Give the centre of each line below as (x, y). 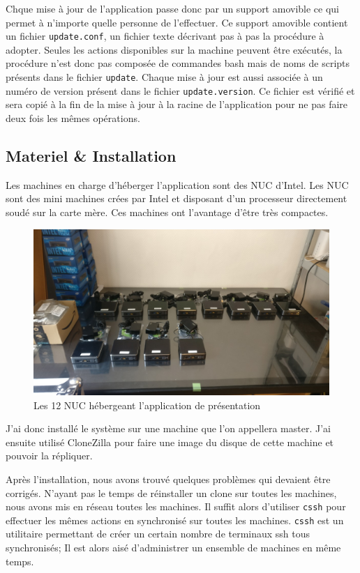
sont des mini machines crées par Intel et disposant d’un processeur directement (177, 198)
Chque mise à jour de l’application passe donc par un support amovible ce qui (173, 8)
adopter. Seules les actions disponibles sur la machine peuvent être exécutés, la (174, 49)
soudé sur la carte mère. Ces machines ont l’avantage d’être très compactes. (167, 212)
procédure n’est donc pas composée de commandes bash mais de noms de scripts (178, 63)
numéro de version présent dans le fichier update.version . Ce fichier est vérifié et (180, 90)
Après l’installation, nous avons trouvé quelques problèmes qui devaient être (168, 479)
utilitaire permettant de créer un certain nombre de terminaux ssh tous (158, 534)
